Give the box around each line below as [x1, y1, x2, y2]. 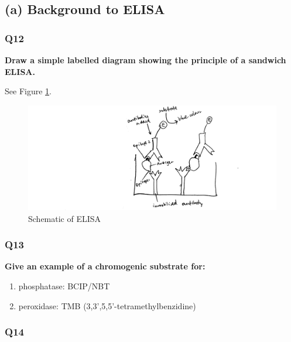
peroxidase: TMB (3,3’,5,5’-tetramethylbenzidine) [18, 299, 196, 312]
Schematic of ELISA [28, 212, 101, 224]
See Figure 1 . [5, 85, 52, 97]
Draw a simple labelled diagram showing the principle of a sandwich [5, 54, 286, 66]
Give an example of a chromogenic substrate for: [5, 260, 206, 272]
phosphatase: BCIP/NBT [18, 280, 110, 292]
